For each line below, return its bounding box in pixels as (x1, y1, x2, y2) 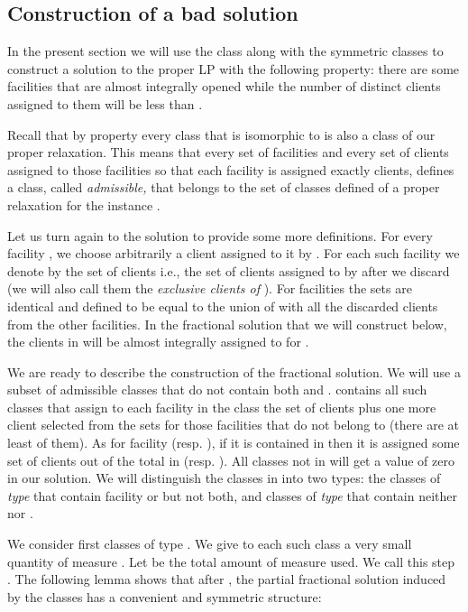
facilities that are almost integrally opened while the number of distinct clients (7, 77, 441, 96)
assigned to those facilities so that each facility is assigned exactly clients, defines (7, 160, 454, 179)
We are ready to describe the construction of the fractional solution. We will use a (7, 362, 461, 381)
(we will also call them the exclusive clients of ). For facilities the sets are (7, 279, 412, 298)
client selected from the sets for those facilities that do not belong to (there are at (7, 415, 459, 434)
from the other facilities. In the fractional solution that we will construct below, (7, 314, 447, 333)
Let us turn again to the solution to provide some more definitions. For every (7, 226, 433, 245)
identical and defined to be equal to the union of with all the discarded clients (7, 296, 438, 315)
